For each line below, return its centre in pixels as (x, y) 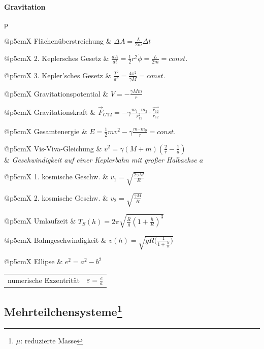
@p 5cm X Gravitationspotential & (56, 93)
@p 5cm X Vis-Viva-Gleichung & (53, 148)
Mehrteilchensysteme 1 (63, 311)
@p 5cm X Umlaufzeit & (40, 221)
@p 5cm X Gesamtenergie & (46, 131)
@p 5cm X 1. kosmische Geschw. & (56, 177)
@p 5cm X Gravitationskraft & (50, 112)
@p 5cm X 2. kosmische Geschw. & (56, 197)
